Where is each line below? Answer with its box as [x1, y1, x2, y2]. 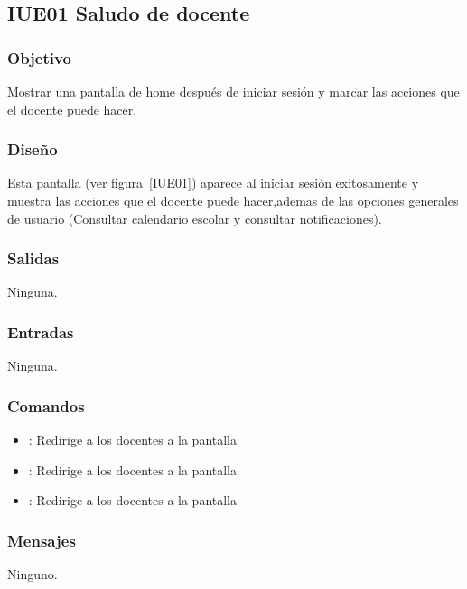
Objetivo [7, 46, 71, 69]
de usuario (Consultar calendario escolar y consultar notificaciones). [7, 208, 382, 227]
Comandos [7, 394, 85, 417]
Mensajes [7, 529, 76, 551]
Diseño [7, 138, 58, 161]
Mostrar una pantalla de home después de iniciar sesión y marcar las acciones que [7, 82, 460, 100]
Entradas [7, 320, 74, 343]
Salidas [7, 247, 60, 270]
